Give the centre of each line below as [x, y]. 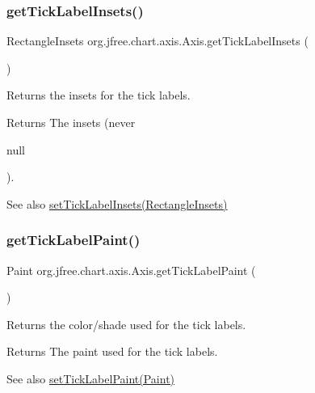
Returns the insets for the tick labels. [99, 95]
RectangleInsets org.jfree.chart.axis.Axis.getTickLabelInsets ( [157, 41]
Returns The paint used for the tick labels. [112, 351]
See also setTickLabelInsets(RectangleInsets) [117, 203]
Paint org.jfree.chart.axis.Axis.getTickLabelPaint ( [131, 270]
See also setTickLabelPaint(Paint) [91, 378]
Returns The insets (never [71, 122]
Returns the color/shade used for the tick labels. [126, 324]
